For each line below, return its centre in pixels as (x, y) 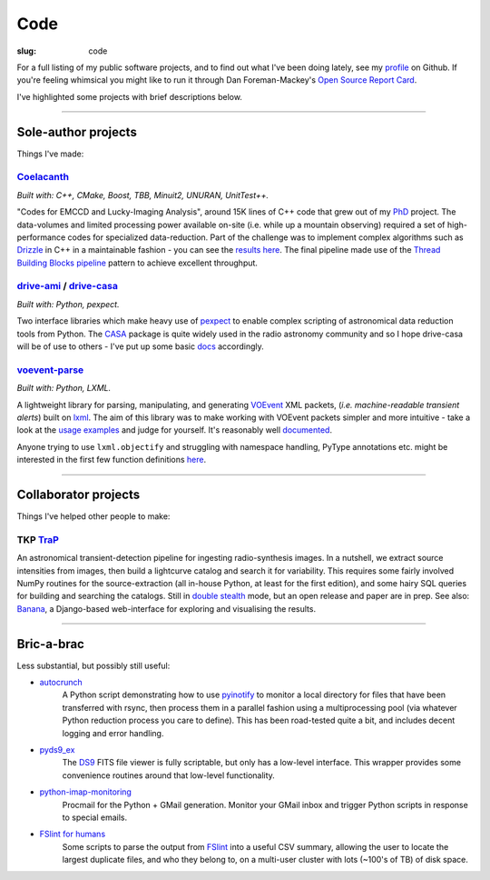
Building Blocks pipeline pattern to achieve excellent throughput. (137, 263)
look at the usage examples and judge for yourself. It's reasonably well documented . (175, 430)
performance (41, 237)
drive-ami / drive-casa (67, 286)
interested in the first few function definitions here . (112, 460)
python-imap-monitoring (85, 792)
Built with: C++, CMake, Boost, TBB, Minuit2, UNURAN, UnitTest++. (143, 195)
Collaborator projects (78, 494)
